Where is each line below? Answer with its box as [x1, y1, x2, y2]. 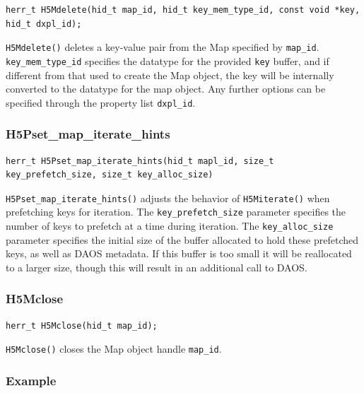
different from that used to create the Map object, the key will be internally [6, 67, 334, 82]
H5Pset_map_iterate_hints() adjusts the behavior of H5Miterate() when [6, 190, 330, 205]
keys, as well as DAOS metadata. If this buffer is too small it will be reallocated [6, 246, 352, 261]
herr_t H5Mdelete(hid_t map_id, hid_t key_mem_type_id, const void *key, [6, 5, 360, 15]
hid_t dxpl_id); [6, 18, 82, 29]
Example [6, 371, 57, 389]
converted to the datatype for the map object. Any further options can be [6, 81, 326, 96]
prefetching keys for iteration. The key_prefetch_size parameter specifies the [6, 204, 346, 219]
